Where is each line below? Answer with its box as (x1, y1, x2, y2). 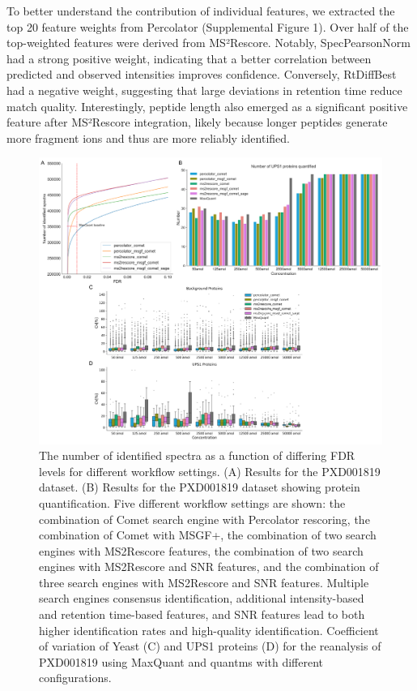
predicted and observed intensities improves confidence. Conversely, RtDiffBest (6, 66, 397, 83)
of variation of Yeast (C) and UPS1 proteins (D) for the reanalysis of (39, 637, 381, 655)
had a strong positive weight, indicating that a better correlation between (6, 49, 372, 67)
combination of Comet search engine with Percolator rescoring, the (39, 510, 370, 527)
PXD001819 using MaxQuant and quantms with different (39, 653, 324, 670)
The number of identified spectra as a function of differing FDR (39, 447, 355, 464)
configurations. (39, 669, 112, 686)
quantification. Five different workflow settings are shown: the (39, 494, 346, 511)
